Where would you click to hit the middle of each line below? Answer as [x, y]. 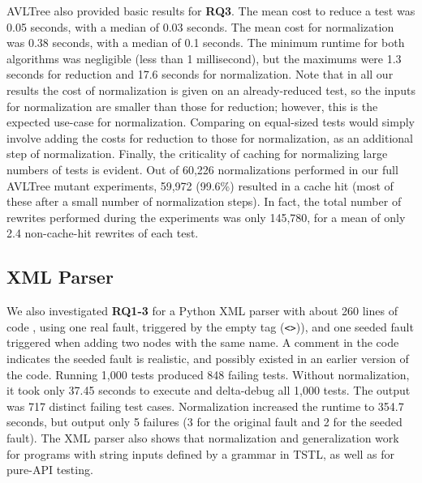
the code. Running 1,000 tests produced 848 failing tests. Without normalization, [208, 374]
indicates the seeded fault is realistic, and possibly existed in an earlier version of [208, 358]
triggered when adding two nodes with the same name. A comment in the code [203, 342]
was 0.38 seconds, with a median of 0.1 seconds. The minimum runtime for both [206, 43]
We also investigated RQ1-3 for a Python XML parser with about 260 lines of [202, 311]
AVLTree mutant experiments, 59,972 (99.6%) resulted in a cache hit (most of [200, 185]
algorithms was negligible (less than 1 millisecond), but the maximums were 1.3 [204, 58]
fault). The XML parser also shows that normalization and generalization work [203, 437]
